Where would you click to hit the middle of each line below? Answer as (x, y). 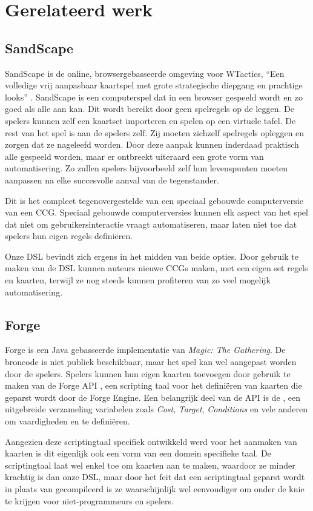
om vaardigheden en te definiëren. (68, 421)
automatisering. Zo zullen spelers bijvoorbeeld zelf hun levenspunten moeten (147, 168)
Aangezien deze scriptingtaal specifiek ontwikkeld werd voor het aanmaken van (151, 441)
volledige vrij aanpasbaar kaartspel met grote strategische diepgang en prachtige (154, 85)
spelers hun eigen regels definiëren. (69, 236)
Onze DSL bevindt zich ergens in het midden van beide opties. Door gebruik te (152, 256)
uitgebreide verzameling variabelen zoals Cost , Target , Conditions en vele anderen (156, 409)
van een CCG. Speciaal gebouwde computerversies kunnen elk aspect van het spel (156, 212)
